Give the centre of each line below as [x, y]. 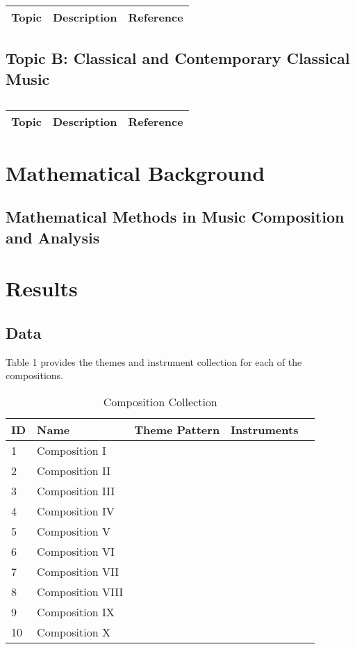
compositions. [34, 375]
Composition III [76, 490]
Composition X [74, 632]
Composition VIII [80, 591]
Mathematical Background [135, 172]
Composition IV [76, 511]
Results [42, 288]
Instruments [265, 429]
